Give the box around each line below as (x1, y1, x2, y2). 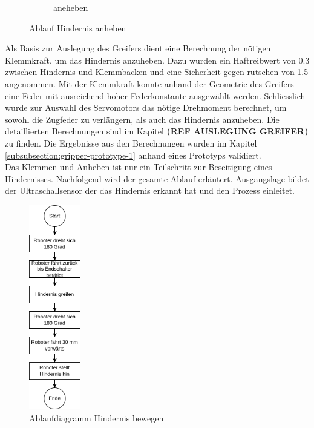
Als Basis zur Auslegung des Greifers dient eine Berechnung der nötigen (5, 42, 271, 54)
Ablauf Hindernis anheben (29, 21, 126, 34)
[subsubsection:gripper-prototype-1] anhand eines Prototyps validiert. (5, 148, 261, 161)
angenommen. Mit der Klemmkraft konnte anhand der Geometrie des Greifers (5, 77, 294, 90)
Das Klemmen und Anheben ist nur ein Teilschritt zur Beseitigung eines (5, 160, 272, 173)
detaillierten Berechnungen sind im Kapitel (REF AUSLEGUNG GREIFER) (5, 125, 309, 137)
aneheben (53, 1, 88, 13)
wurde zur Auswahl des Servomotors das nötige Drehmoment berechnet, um (5, 101, 287, 114)
